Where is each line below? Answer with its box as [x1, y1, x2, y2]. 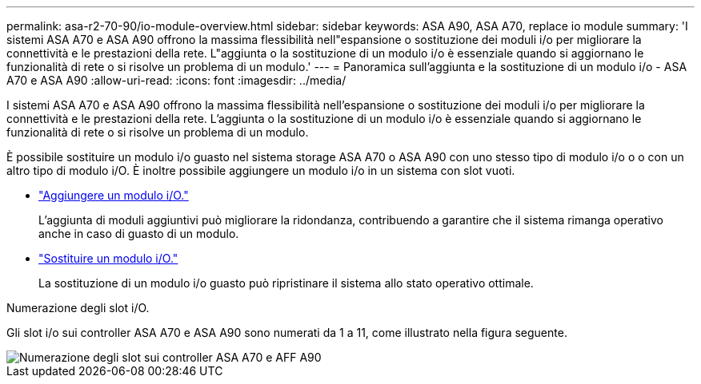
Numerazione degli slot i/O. [6, 301, 150, 315]
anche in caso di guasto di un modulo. [38, 227, 239, 240]
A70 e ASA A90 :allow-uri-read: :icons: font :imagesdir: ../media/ [6, 73, 346, 87]
